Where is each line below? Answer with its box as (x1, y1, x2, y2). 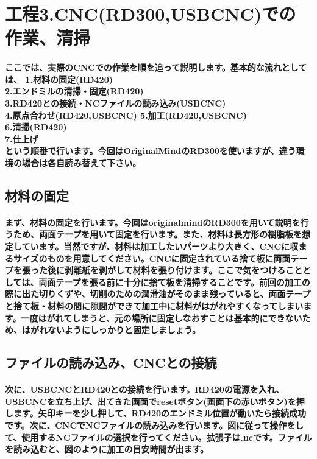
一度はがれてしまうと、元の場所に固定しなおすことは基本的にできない (21, 311, 302, 324)
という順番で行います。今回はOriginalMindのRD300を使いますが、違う (5, 144, 296, 157)
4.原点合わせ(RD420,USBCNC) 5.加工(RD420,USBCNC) (5, 108, 247, 121)
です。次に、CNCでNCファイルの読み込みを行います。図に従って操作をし (5, 418, 304, 431)
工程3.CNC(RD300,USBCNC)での (5, 1, 296, 26)
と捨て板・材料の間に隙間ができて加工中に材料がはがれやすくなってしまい (5, 300, 304, 312)
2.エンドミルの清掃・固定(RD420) (5, 85, 144, 97)
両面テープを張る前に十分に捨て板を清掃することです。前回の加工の (38, 275, 310, 288)
